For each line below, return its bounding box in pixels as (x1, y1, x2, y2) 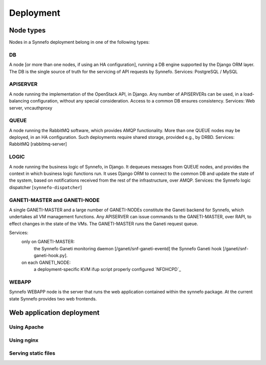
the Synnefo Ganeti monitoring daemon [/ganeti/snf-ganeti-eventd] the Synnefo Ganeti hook (33, 245, 222, 251)
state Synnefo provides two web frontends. (9, 296, 97, 301)
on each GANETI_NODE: (21, 259, 71, 265)
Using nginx (9, 336, 39, 343)
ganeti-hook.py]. (33, 253, 68, 259)
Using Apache (9, 324, 44, 331)
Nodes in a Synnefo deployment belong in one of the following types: (9, 39, 150, 45)
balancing (9, 98, 30, 104)
